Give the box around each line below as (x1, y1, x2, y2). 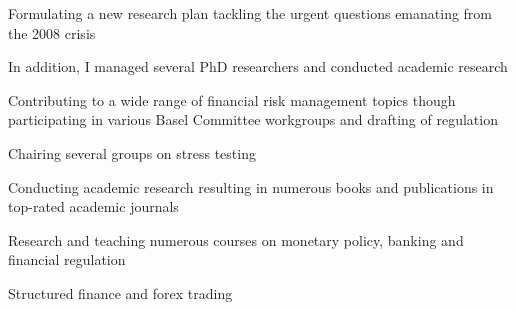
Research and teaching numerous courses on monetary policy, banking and (8, 229, 464, 250)
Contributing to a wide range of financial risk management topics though (8, 89, 456, 110)
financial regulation (8, 249, 126, 270)
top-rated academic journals (8, 196, 179, 217)
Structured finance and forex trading (8, 282, 233, 303)
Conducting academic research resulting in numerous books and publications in (8, 176, 494, 197)
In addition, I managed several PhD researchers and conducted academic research (8, 56, 508, 77)
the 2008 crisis (8, 22, 96, 43)
